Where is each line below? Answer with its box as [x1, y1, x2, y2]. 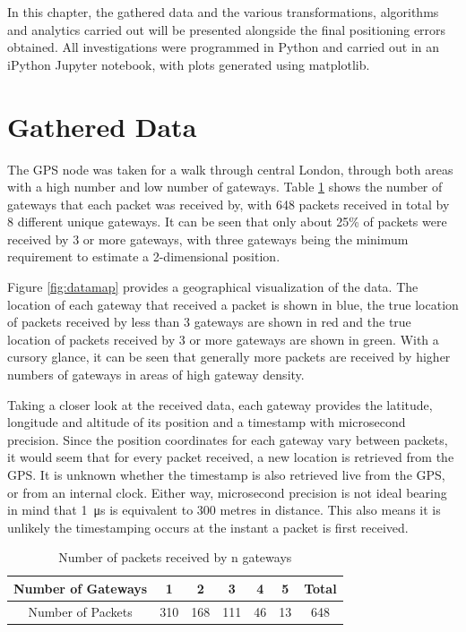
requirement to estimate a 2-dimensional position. [7, 247, 280, 266]
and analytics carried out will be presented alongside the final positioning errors [7, 20, 446, 38]
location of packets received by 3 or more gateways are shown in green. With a [7, 329, 439, 348]
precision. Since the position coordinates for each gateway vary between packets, [7, 430, 448, 448]
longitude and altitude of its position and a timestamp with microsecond [7, 413, 406, 431]
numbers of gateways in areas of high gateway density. [7, 365, 305, 384]
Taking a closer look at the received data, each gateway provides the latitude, [7, 395, 433, 414]
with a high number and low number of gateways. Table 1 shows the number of [7, 177, 443, 196]
